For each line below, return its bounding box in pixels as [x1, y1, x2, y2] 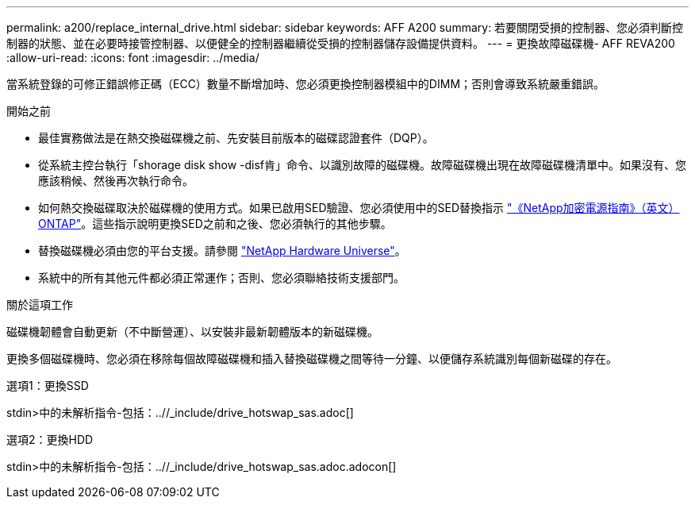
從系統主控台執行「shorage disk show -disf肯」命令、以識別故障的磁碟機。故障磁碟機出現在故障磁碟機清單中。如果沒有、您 [38, 158, 687, 172]
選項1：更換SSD [6, 379, 89, 392]
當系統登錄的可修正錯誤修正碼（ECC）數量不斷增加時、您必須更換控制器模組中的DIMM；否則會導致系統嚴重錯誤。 [6, 77, 605, 91]
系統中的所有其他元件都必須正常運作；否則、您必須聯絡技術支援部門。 [38, 271, 405, 284]
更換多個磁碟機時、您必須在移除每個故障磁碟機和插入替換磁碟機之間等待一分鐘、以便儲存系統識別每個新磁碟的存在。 [6, 352, 617, 365]
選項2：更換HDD [6, 433, 94, 446]
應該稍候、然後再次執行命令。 [38, 174, 194, 187]
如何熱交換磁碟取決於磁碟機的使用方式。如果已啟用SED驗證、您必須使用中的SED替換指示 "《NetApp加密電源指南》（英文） [38, 201, 680, 214]
